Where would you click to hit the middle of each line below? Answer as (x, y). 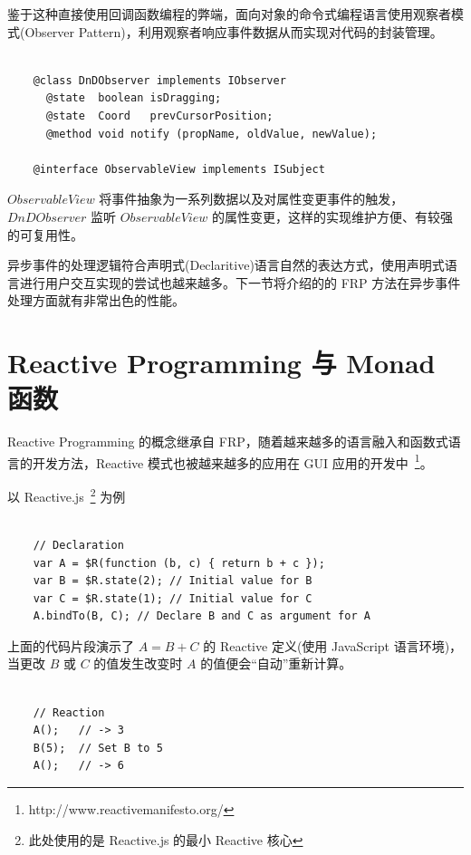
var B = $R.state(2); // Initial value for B (173, 581)
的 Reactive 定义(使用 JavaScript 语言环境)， (333, 645)
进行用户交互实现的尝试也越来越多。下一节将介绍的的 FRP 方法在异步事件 (240, 282)
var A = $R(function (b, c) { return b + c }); (179, 563)
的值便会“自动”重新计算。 (276, 663)
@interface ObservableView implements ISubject (179, 169)
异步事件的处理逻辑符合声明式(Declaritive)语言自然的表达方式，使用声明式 (226, 265)
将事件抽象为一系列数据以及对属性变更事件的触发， (251, 199)
